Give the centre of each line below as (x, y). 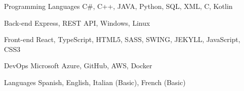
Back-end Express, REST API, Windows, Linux (77, 23)
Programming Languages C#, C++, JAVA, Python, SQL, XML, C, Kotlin (119, 6)
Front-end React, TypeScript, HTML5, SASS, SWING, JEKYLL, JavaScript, (122, 39)
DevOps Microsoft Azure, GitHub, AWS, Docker (78, 66)
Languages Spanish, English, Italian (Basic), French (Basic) (95, 82)
